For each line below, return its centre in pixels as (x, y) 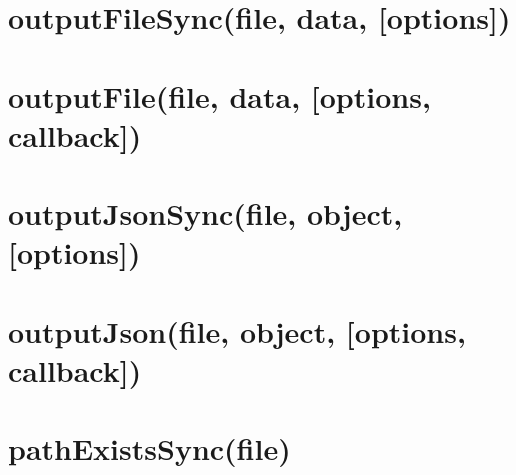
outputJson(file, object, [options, (237, 330)
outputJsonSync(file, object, (205, 213)
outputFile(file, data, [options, (219, 95)
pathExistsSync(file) (149, 448)
